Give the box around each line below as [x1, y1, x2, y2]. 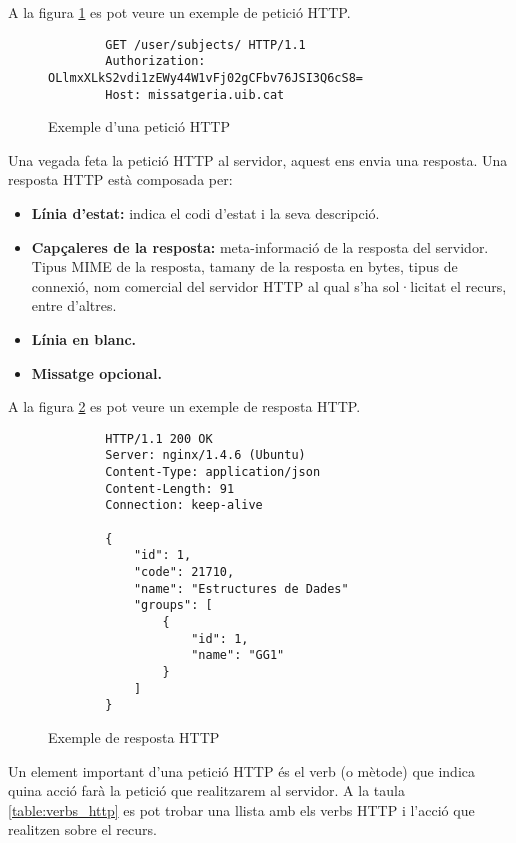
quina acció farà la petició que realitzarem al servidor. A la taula [8, 780, 405, 801]
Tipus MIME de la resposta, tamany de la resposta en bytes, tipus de [31, 256, 458, 277]
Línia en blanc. [31, 328, 137, 349]
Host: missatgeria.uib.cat [105, 87, 285, 102]
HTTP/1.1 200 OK [105, 431, 213, 446]
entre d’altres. [31, 295, 117, 316]
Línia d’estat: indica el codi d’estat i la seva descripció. [31, 203, 380, 223]
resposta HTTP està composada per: [8, 169, 233, 190]
